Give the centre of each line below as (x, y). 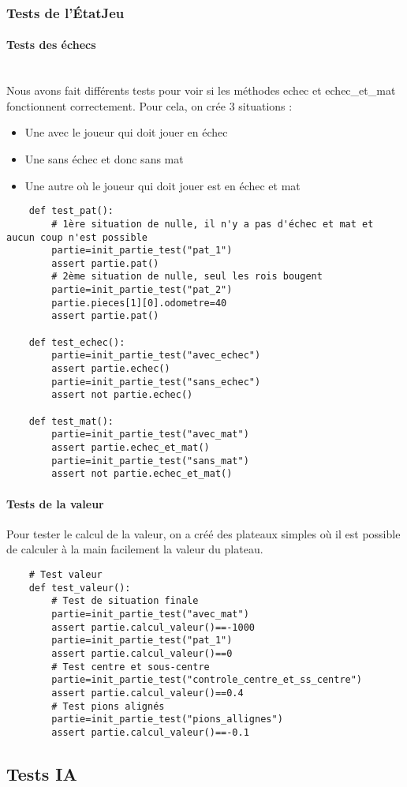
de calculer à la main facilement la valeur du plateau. (135, 549)
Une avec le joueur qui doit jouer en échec (126, 132)
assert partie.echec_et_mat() (131, 448)
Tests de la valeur (55, 503)
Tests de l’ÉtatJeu (65, 12)
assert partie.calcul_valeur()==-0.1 (150, 732)
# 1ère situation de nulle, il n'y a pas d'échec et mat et (213, 224)
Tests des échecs (51, 45)
